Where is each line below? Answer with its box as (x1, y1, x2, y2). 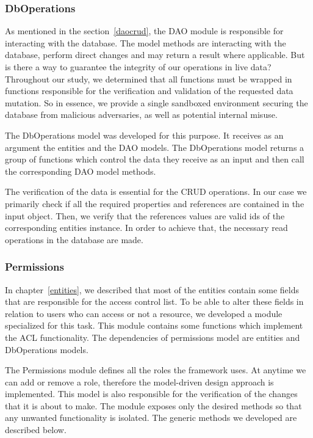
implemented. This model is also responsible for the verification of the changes (5, 387, 298, 400)
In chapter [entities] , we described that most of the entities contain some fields (5, 283, 299, 296)
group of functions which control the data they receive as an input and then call (5, 153, 304, 166)
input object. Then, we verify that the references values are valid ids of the (5, 209, 285, 222)
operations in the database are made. (5, 233, 143, 246)
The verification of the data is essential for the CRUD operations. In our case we (5, 185, 307, 198)
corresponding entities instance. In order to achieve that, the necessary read (5, 221, 288, 234)
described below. (5, 423, 67, 436)
